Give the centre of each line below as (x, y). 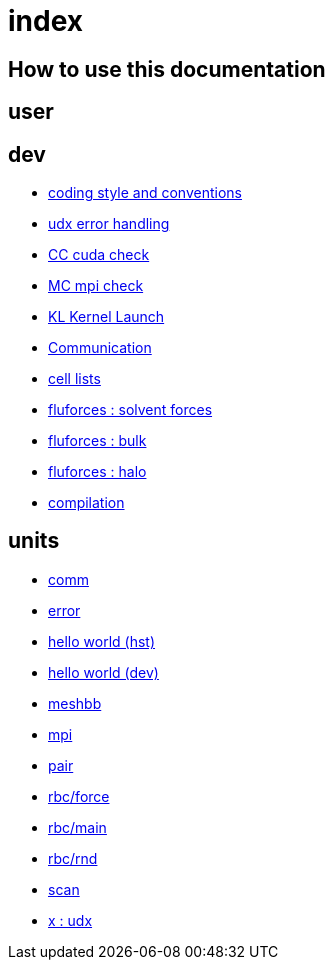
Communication (100, 348)
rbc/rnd (73, 858)
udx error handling (109, 224)
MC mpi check (96, 286)
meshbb (75, 703)
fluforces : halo (97, 472)
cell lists (74, 379)
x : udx (70, 920)
